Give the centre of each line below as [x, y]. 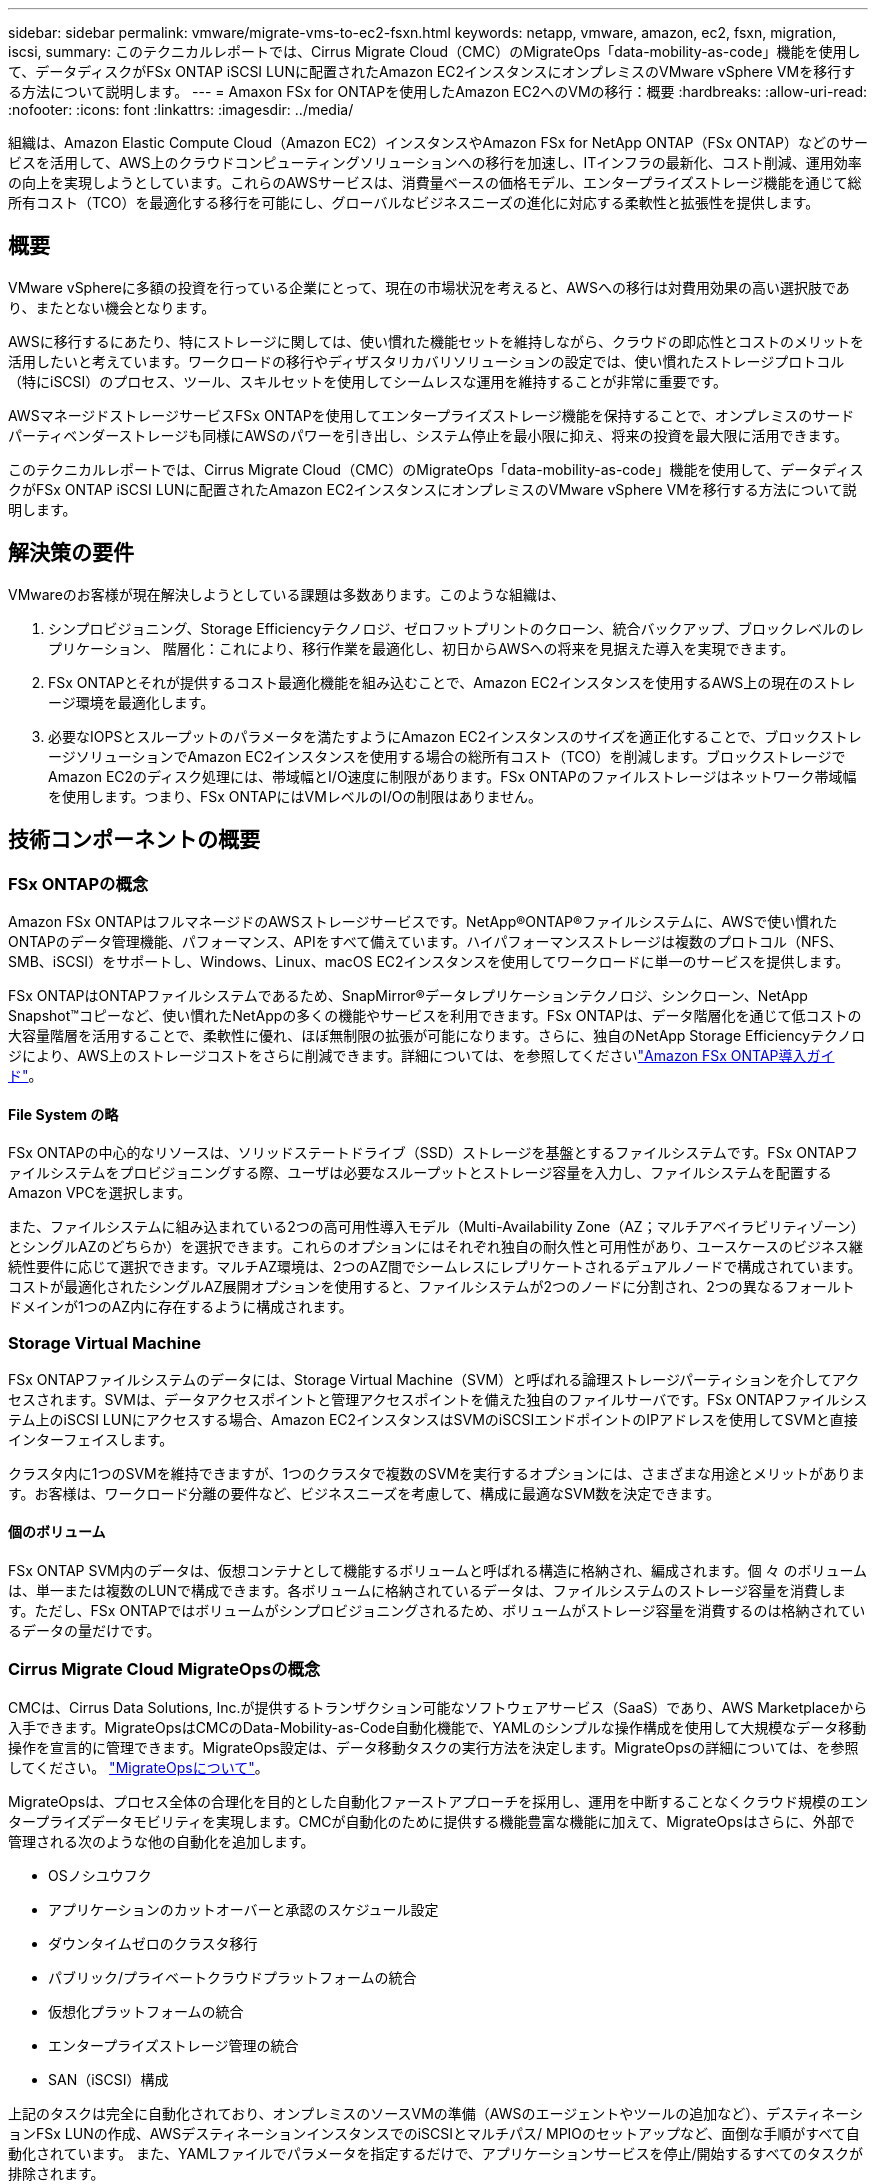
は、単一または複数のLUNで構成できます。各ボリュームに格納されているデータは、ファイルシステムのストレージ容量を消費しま [427, 1591]
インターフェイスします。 [91, 1439]
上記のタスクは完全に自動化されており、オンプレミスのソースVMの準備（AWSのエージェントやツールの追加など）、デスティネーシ [436, 2113]
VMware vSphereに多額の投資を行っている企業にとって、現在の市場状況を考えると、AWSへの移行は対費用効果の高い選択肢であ [429, 287]
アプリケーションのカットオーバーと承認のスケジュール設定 [243, 1909]
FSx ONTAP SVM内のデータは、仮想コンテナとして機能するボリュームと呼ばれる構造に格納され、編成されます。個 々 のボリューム [438, 1571]
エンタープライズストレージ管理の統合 [173, 2045]
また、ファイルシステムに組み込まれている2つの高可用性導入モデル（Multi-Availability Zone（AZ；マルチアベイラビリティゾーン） [436, 1227]
